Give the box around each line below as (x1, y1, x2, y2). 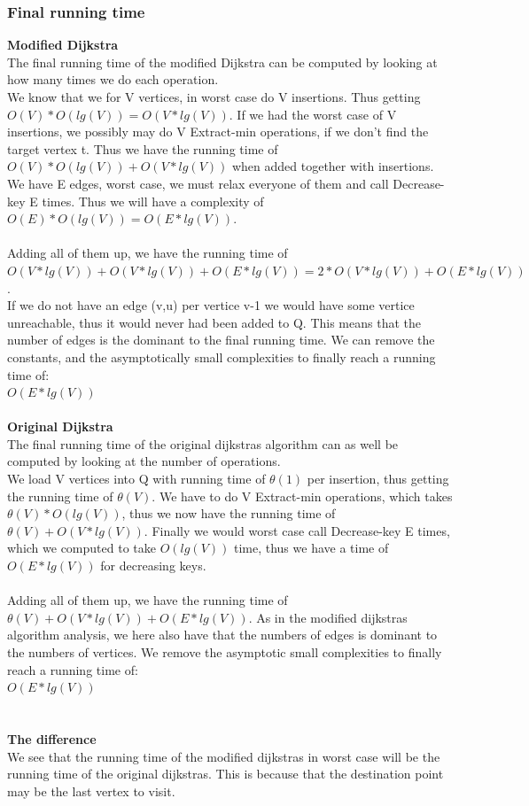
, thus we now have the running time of (121, 504, 336, 523)
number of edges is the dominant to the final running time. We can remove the (7, 330, 435, 349)
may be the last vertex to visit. (7, 781, 175, 800)
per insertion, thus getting (307, 469, 449, 488)
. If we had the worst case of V (229, 105, 397, 123)
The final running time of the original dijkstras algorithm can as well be (7, 434, 399, 453)
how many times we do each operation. (7, 70, 219, 89)
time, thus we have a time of (233, 539, 389, 557)
